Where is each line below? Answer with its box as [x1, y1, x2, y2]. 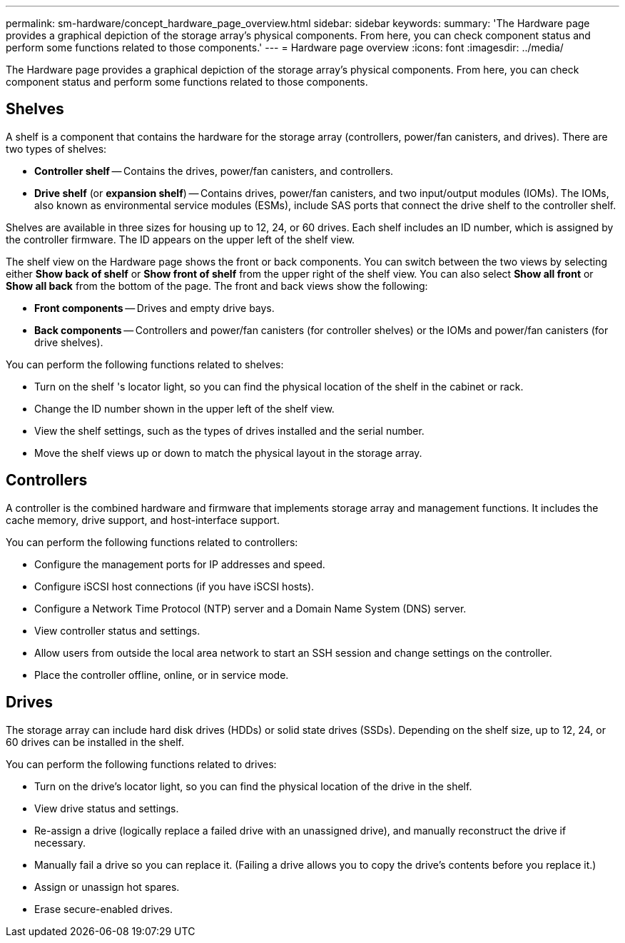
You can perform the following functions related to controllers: [6, 535, 298, 548]
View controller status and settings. [34, 624, 200, 637]
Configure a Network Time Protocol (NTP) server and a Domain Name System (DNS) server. [34, 602, 467, 615]
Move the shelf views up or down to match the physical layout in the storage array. [34, 446, 422, 459]
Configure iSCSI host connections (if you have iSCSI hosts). [34, 580, 315, 592]
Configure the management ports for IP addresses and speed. [34, 558, 325, 570]
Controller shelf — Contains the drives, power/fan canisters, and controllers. [34, 164, 394, 177]
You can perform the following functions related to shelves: [6, 358, 284, 370]
